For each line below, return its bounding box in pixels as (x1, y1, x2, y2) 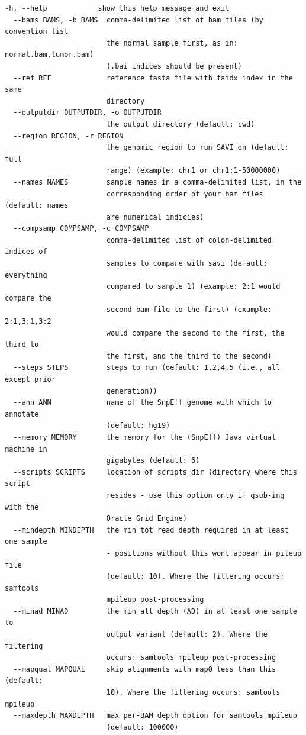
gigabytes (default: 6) (106, 456, 200, 465)
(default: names (5, 201, 69, 210)
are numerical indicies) (106, 212, 204, 221)
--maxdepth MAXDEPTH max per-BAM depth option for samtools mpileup (13, 711, 297, 720)
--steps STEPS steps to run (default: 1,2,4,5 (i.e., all (13, 363, 281, 372)
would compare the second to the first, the (106, 328, 285, 337)
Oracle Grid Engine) (106, 514, 187, 523)
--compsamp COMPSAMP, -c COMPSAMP (13, 224, 149, 233)
